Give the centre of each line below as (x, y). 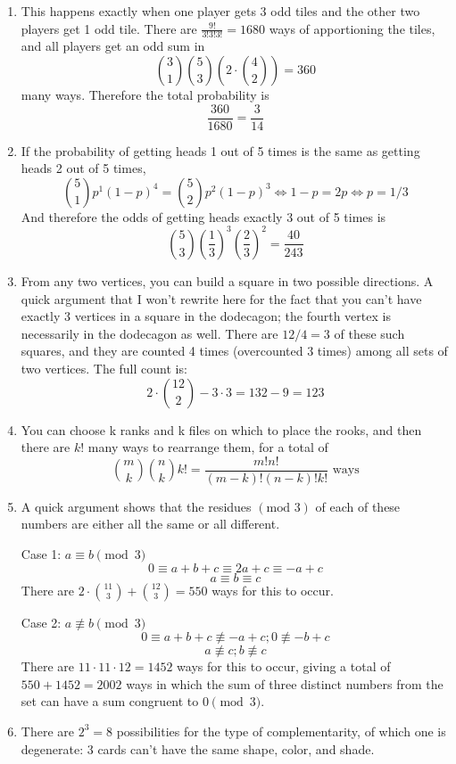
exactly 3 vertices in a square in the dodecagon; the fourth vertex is (206, 316)
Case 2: (41, 622)
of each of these (358, 506)
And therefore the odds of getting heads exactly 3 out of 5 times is (203, 216)
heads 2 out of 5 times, (83, 168)
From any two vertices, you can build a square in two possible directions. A (227, 280)
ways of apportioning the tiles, (352, 28)
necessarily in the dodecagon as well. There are (149, 333)
